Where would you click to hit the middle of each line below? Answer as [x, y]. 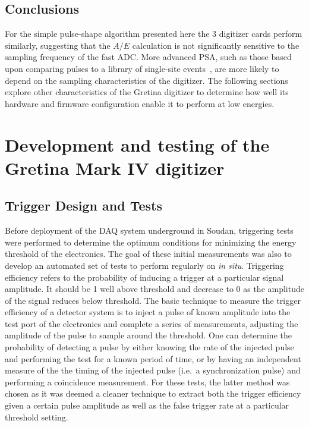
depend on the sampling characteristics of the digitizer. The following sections [146, 80]
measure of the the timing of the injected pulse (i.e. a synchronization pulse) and [153, 370]
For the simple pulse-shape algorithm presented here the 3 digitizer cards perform [154, 34]
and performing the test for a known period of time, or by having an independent [153, 358]
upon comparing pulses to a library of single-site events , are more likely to [142, 68]
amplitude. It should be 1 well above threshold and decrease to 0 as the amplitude [154, 289]
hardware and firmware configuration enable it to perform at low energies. [140, 103]
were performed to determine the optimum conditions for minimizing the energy [151, 242]
